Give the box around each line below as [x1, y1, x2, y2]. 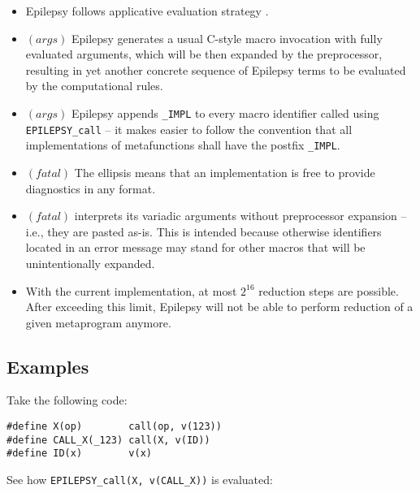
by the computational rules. [25, 77, 163, 94]
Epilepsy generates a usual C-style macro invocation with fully [71, 29, 383, 46]
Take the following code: [6, 391, 128, 409]
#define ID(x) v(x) [6, 448, 152, 460]
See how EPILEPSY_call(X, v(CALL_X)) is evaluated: [6, 471, 273, 488]
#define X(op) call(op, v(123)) [6, 421, 222, 433]
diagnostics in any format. [25, 179, 156, 197]
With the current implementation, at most [25, 282, 237, 299]
